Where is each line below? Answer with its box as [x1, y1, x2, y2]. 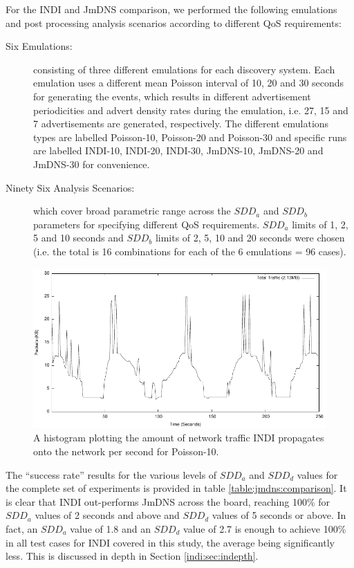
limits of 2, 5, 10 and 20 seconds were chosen [155, 230, 345, 245]
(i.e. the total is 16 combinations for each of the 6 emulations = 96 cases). [33, 244, 346, 258]
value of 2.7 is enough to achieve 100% [183, 521, 346, 535]
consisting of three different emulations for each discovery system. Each [33, 62, 335, 76]
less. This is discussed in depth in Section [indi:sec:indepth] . [6, 549, 259, 563]
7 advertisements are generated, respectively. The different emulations [33, 116, 329, 131]
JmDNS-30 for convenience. [33, 156, 150, 171]
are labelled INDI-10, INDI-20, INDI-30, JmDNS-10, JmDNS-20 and [33, 143, 324, 158]
